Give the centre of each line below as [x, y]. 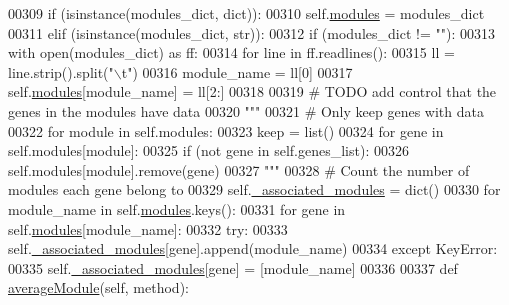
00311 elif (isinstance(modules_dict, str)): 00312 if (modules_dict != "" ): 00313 [251, 32]
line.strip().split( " [61, 71]
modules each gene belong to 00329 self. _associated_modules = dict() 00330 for [254, 189]
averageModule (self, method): [98, 287]
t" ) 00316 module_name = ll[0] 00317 [237, 71]
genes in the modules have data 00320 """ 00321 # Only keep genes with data [246, 110]
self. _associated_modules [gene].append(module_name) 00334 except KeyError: [253, 248]
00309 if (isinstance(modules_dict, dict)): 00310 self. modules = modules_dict [246, 13]
